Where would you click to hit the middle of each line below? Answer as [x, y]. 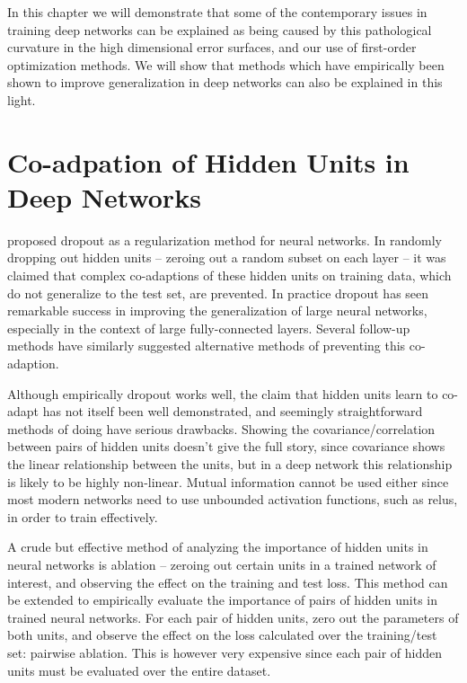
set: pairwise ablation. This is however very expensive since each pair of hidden [225, 652]
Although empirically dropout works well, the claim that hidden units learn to [223, 393]
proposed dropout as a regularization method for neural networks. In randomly [225, 239]
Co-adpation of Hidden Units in [208, 161]
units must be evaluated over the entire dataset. [139, 670]
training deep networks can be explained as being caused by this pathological [220, 29]
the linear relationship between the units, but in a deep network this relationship [230, 464]
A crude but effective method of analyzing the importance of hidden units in [218, 547]
